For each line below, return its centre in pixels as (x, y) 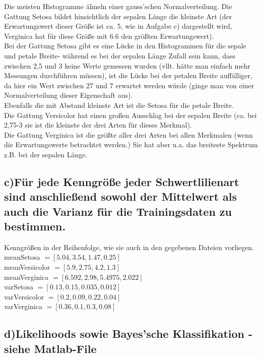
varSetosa (19, 287)
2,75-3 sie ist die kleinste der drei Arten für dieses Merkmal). (98, 125)
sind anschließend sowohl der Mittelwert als (121, 196)
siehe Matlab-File (50, 348)
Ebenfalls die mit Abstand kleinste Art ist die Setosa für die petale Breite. (119, 105)
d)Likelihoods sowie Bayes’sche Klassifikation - (128, 334)
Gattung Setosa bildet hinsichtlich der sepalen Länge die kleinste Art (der (118, 16)
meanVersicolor (27, 267)
